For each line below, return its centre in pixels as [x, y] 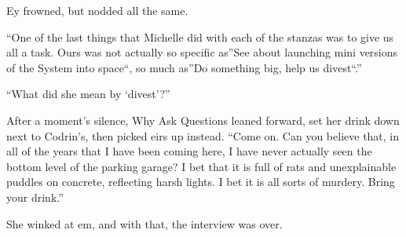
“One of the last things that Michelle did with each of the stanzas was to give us [200, 36]
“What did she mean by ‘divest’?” [88, 94]
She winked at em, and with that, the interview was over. [144, 223]
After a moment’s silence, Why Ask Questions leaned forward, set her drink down [203, 120]
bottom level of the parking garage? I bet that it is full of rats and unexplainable [201, 166]
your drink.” [35, 197]
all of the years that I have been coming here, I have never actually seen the [189, 151]
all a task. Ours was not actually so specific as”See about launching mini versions [202, 52]
